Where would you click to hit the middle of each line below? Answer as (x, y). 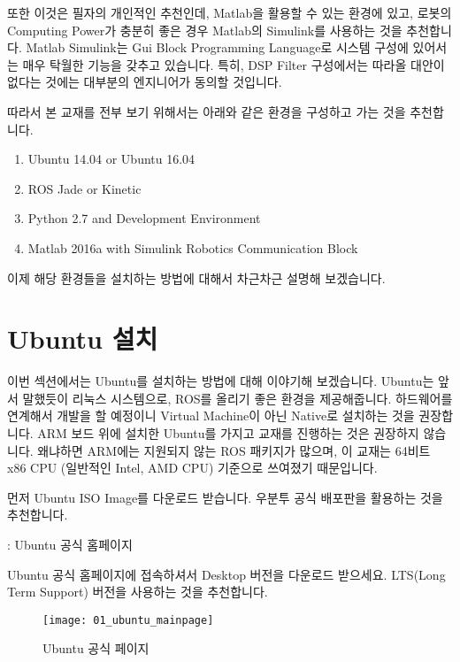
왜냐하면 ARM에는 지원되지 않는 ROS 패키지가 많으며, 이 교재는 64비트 (234, 450)
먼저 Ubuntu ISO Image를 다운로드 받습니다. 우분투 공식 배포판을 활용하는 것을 (225, 497)
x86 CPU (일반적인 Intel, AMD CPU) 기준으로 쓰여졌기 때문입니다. (192, 468)
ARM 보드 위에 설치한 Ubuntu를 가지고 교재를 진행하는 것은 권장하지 (228, 433)
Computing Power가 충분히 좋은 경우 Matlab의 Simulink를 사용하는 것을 (205, 30)
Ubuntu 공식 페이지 (96, 648)
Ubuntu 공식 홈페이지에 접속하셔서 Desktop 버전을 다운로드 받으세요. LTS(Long (226, 574)
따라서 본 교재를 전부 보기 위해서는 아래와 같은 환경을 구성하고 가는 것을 (207, 111)
